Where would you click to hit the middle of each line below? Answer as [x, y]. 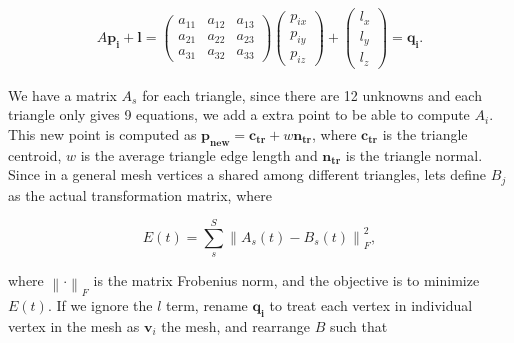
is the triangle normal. [414, 154]
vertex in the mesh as [74, 325]
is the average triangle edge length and [199, 154]
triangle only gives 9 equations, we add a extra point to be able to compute [239, 114]
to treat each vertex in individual [371, 305]
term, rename [207, 305]
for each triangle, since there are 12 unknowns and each [312, 94]
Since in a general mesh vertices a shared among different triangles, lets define [247, 174]
